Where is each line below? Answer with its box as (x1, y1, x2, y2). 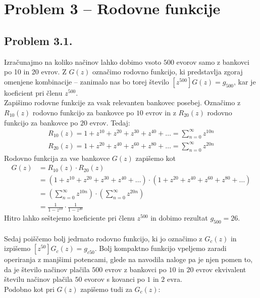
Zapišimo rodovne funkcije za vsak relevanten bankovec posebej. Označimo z (4, 97, 241, 108)
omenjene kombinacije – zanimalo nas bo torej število (4, 76, 169, 87)
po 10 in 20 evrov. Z (4, 66, 67, 77)
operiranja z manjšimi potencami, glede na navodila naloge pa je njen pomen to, (4, 254, 253, 265)
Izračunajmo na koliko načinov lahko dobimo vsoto (4, 56, 162, 67)
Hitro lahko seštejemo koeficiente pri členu (4, 212, 135, 223)
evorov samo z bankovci (176, 56, 249, 67)
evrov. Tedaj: (89, 117, 130, 127)
